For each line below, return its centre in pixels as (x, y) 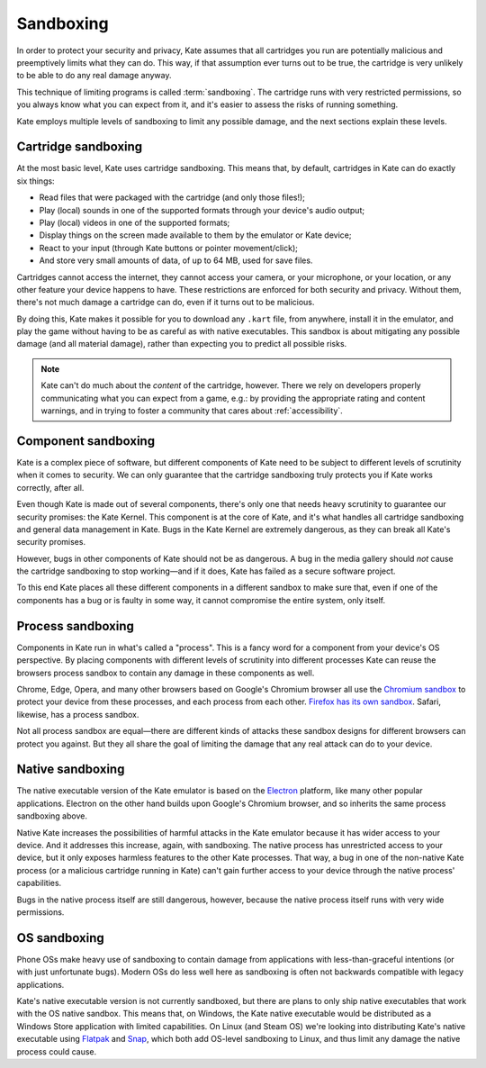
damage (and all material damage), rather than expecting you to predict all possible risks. (182, 344)
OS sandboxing (61, 938)
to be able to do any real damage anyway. (94, 76)
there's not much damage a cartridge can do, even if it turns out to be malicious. (166, 303)
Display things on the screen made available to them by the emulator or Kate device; (195, 235)
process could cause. (57, 1051)
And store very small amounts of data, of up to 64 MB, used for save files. (176, 260)
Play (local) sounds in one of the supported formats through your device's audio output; (202, 210)
